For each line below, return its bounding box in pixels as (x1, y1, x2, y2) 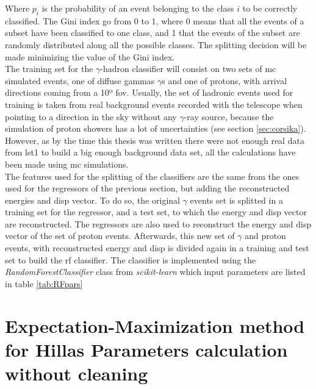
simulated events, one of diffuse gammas (5, 74, 155, 87)
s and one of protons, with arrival (162, 74, 287, 87)
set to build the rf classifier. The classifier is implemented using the (5, 253, 256, 266)
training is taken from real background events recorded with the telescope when (5, 98, 303, 110)
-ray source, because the (184, 110, 274, 123)
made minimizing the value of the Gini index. (5, 50, 175, 63)
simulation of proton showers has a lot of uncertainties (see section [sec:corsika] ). (5, 122, 306, 135)
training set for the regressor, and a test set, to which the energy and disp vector (5, 205, 307, 218)
